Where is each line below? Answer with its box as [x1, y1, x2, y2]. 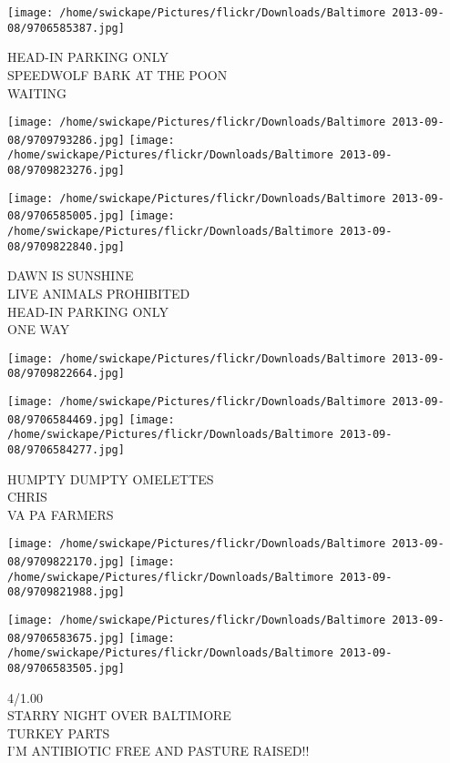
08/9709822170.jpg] [7, 555, 125, 569]
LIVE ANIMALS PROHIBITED [7, 283, 190, 302]
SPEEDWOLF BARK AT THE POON [7, 65, 228, 84]
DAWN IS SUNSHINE [7, 266, 134, 285]
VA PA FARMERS [7, 504, 114, 524]
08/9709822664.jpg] [7, 367, 125, 381]
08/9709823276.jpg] [7, 164, 125, 178]
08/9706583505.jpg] [7, 662, 125, 676]
